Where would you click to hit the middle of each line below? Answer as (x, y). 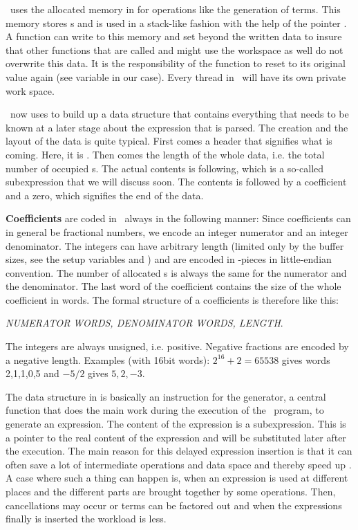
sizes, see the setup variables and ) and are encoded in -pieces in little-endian (169, 259)
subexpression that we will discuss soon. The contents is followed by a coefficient (176, 182)
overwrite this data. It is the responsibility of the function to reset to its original (176, 63)
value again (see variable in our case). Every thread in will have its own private (176, 76)
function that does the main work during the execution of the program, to (165, 410)
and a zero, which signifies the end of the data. (105, 195)
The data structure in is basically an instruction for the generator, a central (166, 396)
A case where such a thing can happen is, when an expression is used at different (177, 478)
